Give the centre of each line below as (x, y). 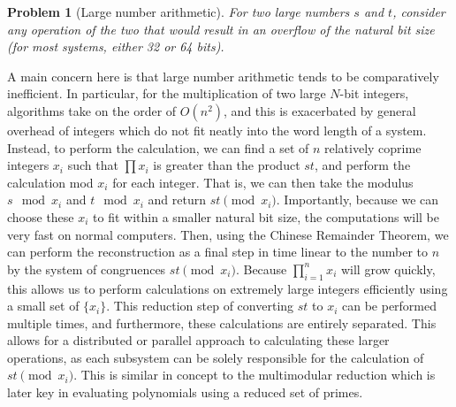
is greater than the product (227, 165)
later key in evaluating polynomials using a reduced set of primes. (185, 392)
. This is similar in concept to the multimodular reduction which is (255, 375)
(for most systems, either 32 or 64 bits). (116, 46)
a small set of (43, 306)
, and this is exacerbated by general (320, 110)
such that (93, 165)
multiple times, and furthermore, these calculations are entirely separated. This (222, 323)
